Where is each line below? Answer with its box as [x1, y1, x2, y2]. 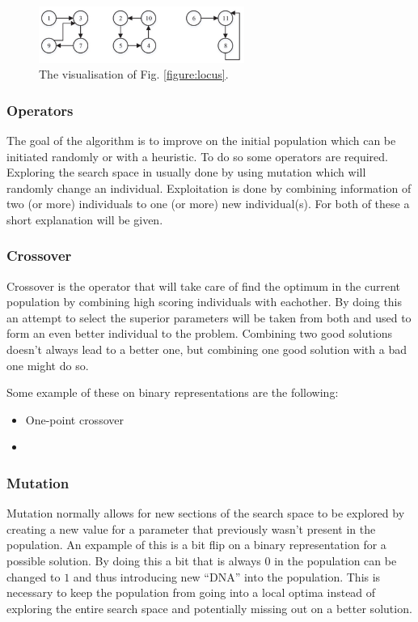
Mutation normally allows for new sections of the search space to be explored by [6, 505, 405, 522]
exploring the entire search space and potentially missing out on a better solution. [6, 599, 412, 616]
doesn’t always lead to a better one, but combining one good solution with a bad [6, 341, 407, 358]
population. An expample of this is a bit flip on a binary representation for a [6, 536, 386, 553]
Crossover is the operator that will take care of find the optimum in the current [6, 277, 400, 294]
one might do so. [6, 356, 89, 373]
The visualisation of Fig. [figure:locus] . [39, 66, 229, 83]
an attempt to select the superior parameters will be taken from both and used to [6, 309, 412, 326]
